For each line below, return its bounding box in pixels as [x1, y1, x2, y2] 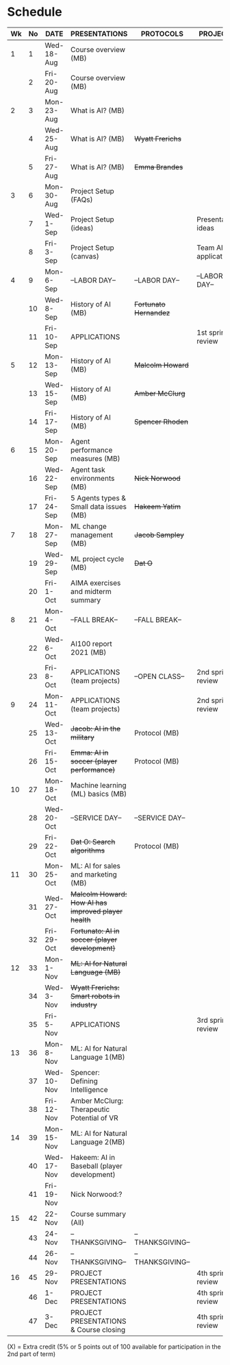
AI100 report [71, 639, 113, 648]
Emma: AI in [71, 748, 109, 757]
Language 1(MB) [71, 1052, 125, 1062]
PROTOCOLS [140, 29, 183, 38]
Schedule [7, 4, 63, 20]
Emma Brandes [134, 162, 183, 171]
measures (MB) [71, 453, 120, 463]
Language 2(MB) [71, 1137, 125, 1146]
